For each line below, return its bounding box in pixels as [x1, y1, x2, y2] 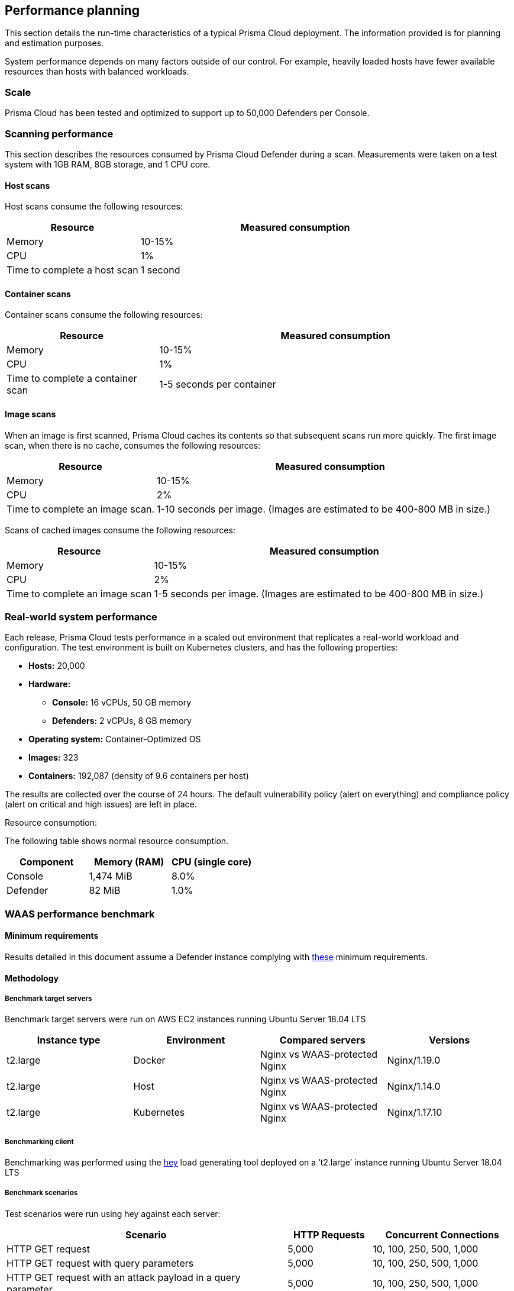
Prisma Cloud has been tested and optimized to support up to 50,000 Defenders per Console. [5, 108, 370, 118]
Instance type [37, 1034, 101, 1047]
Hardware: [28, 679, 71, 690]
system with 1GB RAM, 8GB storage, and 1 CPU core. [5, 159, 211, 169]
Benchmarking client [5, 1137, 74, 1146]
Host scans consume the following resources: [5, 201, 183, 212]
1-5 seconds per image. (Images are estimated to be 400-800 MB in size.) [154, 587, 484, 600]
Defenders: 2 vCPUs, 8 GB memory [52, 716, 192, 726]
